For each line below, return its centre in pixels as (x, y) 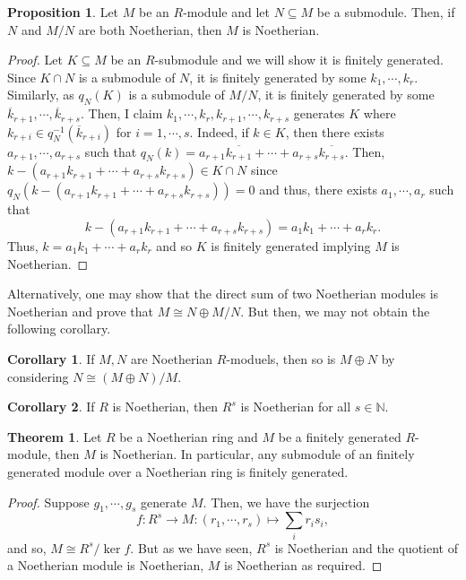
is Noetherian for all (296, 407)
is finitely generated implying (291, 246)
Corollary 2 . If (51, 407)
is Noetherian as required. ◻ (303, 565)
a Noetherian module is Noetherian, (106, 565)
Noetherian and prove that (81, 311)
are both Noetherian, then (150, 29)
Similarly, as (41, 95)
